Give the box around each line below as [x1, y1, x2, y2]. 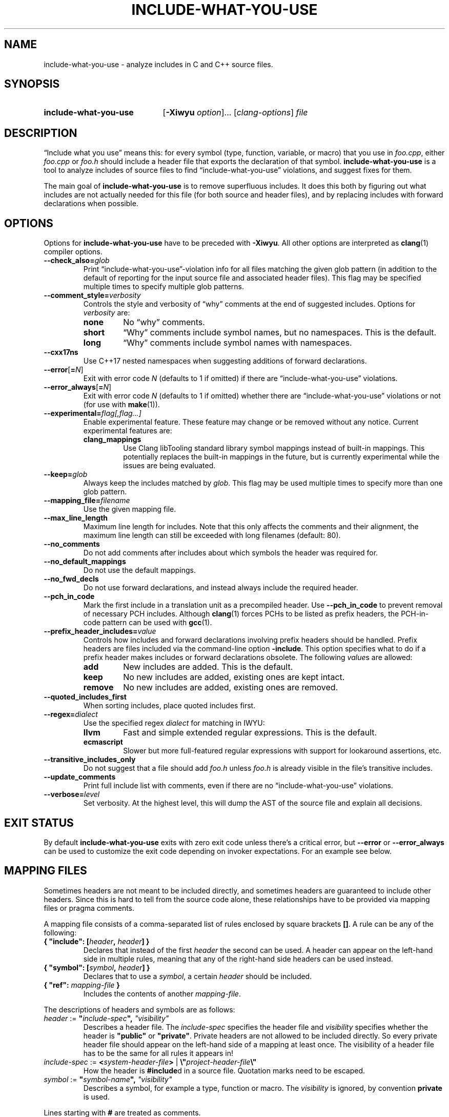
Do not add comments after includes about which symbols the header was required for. [83, 548, 378, 557]
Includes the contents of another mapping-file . [83, 989, 241, 998]
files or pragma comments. [44, 903, 135, 912]
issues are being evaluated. [123, 461, 216, 470]
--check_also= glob [44, 256, 110, 265]
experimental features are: [83, 426, 172, 435]
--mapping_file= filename [44, 496, 130, 505]
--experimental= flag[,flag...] [44, 409, 141, 418]
